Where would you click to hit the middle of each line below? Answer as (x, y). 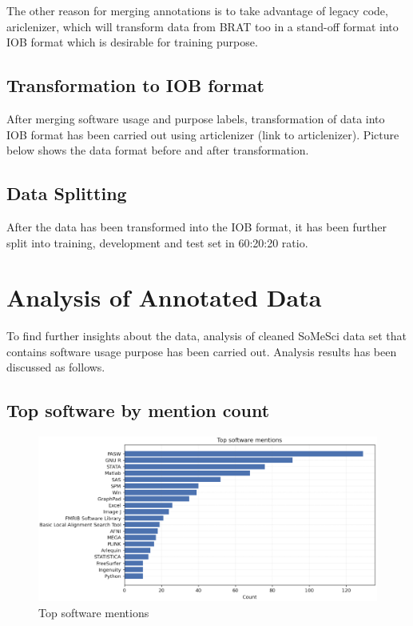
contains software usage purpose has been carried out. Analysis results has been (202, 351)
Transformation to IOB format (135, 85)
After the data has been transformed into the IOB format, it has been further (197, 226)
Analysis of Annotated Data (164, 297)
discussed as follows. (56, 367)
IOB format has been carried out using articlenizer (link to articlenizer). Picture (203, 134)
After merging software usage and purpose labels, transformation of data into (196, 118)
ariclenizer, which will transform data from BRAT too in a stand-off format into (203, 26)
